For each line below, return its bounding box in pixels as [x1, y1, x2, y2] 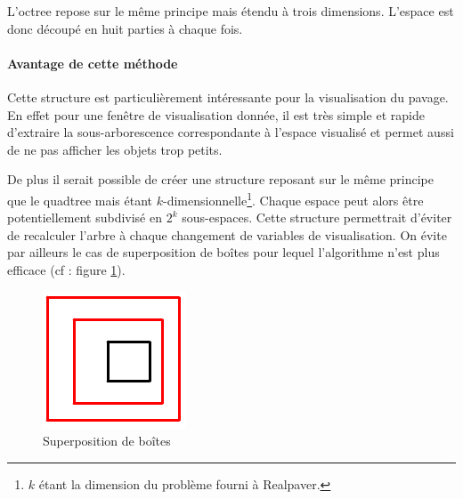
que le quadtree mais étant [7, 190, 153, 209]
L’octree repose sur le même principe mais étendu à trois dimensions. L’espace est [7, 2, 454, 20]
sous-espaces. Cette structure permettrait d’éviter [182, 208, 452, 227]
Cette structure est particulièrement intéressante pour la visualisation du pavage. [7, 87, 449, 106]
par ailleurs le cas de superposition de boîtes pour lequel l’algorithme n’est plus [7, 243, 440, 262]
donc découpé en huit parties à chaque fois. [7, 19, 243, 37]
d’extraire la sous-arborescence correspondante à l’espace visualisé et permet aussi [7, 123, 454, 141]
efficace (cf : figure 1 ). [7, 260, 126, 278]
